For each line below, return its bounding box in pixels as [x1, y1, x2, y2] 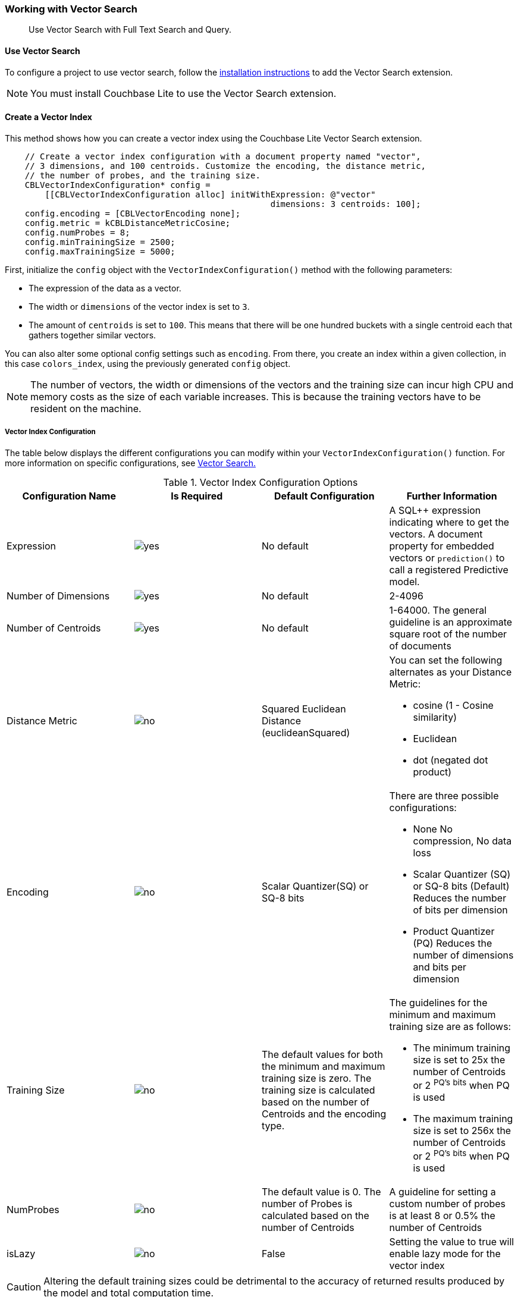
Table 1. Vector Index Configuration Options [163, 476, 358, 488]
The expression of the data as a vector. [29, 282, 181, 293]
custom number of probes [389, 1198, 506, 1210]
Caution [7, 1281, 42, 1293]
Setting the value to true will [389, 1236, 514, 1248]
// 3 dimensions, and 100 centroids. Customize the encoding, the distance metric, [24, 161, 426, 171]
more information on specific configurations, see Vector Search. [5, 457, 256, 468]
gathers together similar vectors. [29, 329, 156, 340]
